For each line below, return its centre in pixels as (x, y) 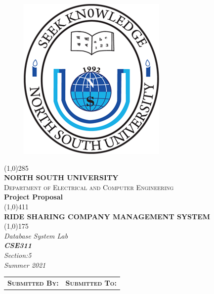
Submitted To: (91, 282)
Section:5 (18, 255)
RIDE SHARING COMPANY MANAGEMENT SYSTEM (107, 216)
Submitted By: (33, 282)
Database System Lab (36, 235)
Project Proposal (33, 197)
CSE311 (18, 245)
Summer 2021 (25, 265)
